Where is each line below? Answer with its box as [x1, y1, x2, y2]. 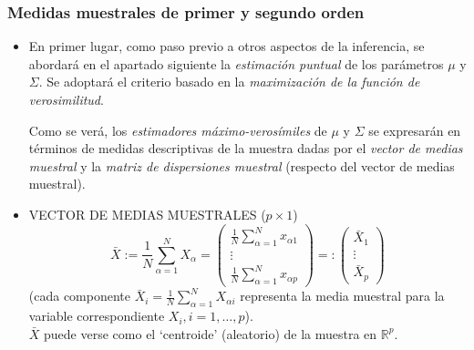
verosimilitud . [28, 90, 104, 108]
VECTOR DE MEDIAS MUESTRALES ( [28, 204, 266, 223]
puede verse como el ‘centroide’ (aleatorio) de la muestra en [44, 324, 377, 343]
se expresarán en [368, 120, 461, 139]
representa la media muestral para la [240, 286, 445, 305]
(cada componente [28, 286, 131, 305]
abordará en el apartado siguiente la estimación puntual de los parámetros [28, 54, 444, 73]
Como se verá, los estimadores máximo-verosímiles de [28, 120, 327, 139]
